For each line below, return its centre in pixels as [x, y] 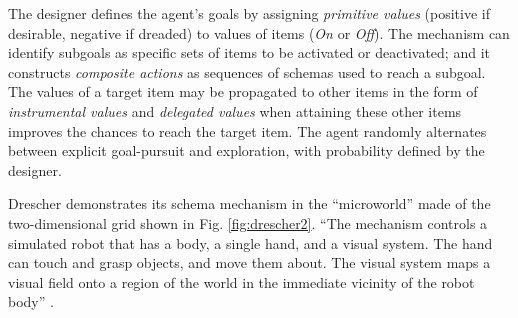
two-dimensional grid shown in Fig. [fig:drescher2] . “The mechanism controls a [248, 222]
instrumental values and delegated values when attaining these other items [235, 110]
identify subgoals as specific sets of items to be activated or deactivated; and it [249, 52]
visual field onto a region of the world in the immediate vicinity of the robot [241, 281]
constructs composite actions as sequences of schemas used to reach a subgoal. [247, 71]
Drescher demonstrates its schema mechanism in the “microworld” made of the [249, 203]
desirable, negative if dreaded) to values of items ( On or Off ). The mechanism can [259, 32]
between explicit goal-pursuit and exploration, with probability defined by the [246, 150]
